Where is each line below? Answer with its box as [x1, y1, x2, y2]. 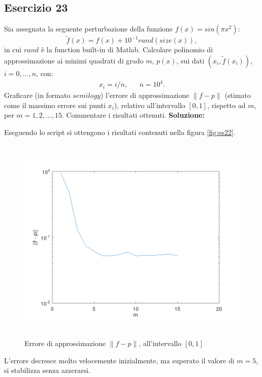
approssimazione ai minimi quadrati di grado [4, 55, 144, 66]
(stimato [224, 90, 251, 100]
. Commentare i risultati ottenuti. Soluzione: [61, 110, 205, 120]
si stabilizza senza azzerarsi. [4, 365, 90, 375]
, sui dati [176, 55, 205, 66]
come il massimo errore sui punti [4, 99, 106, 110]
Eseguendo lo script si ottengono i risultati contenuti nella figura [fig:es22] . [4, 126, 236, 137]
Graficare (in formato [4, 90, 71, 100]
